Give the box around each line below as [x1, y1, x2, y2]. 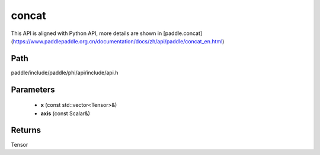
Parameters [11, 84, 55, 94]
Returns [11, 125, 41, 135]
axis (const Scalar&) [40, 110, 90, 117]
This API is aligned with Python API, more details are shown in [11, 30, 162, 37]
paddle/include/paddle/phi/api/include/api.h [11, 69, 119, 76]
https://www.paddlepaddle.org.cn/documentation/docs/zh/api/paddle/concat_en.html [12, 37, 223, 45]
